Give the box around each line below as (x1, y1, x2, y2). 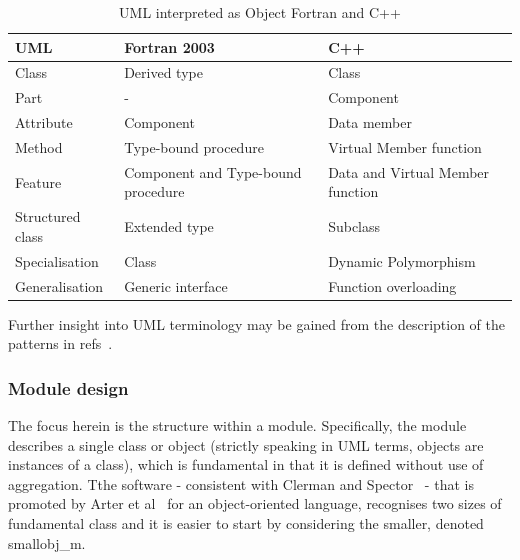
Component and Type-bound (124, 161, 302, 182)
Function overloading (328, 275, 457, 296)
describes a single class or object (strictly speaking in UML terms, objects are (8, 434, 484, 455)
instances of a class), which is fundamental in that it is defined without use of (8, 454, 484, 475)
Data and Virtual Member (328, 161, 490, 182)
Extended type (124, 216, 214, 237)
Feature (15, 171, 62, 192)
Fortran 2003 (124, 36, 215, 57)
